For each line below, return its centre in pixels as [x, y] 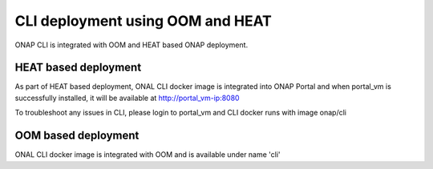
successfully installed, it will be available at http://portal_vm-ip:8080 [127, 98]
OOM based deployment [77, 136]
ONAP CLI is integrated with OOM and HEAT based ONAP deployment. [132, 45]
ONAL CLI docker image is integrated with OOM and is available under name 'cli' [148, 155]
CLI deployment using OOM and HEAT [143, 21]
